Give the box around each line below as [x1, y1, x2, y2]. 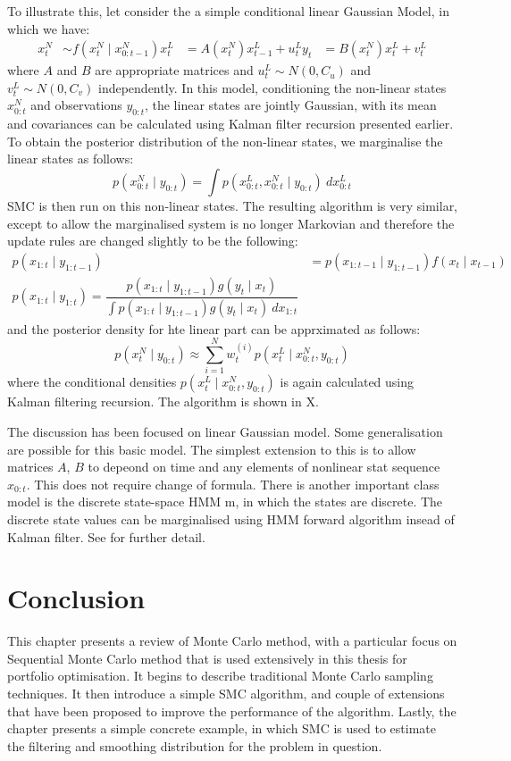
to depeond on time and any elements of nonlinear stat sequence [88, 457, 440, 476]
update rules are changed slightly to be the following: [7, 231, 298, 250]
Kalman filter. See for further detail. [7, 527, 205, 546]
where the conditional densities [7, 372, 177, 391]
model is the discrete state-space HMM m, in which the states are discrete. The [7, 492, 443, 511]
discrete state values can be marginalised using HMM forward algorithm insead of [7, 509, 455, 528]
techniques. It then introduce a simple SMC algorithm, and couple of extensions [7, 684, 445, 703]
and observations [30, 96, 122, 114]
